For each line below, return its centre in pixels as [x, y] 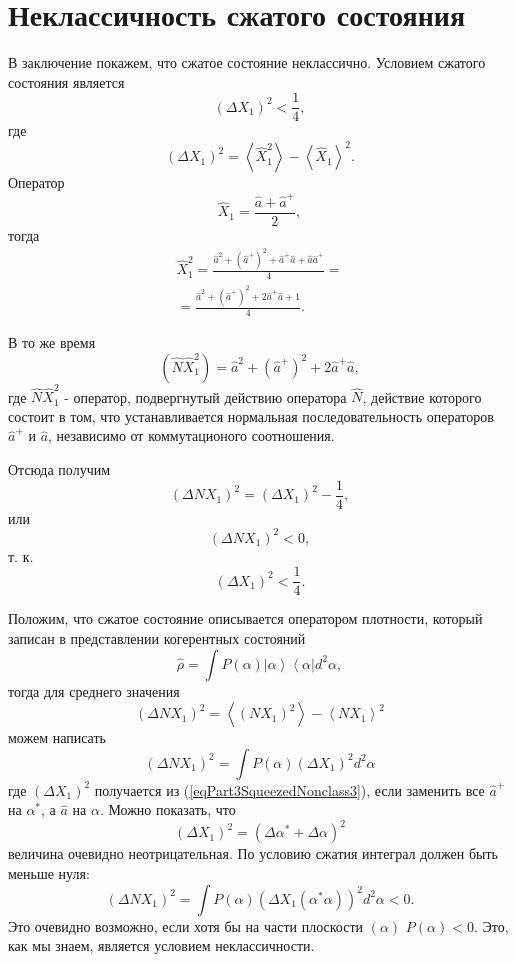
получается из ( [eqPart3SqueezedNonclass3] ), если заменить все [289, 789]
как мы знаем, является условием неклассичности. [161, 945]
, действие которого [422, 396]
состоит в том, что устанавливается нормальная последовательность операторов [251, 415]
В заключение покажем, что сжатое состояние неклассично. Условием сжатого [247, 62]
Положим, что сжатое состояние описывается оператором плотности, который [245, 618]
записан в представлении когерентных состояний [157, 638]
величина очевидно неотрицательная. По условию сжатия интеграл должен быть [253, 853]
